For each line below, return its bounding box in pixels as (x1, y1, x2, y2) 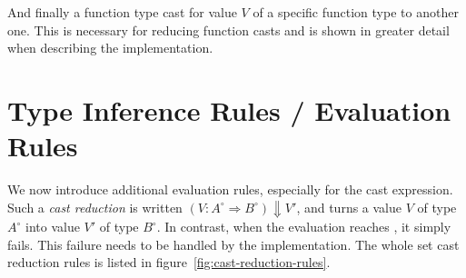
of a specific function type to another (253, 3, 459, 21)
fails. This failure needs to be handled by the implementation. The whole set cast (7, 234, 460, 253)
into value (25, 217, 80, 236)
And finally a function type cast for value (7, 3, 237, 21)
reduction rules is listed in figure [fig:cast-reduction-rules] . (7, 253, 331, 272)
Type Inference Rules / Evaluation (7, 91, 451, 128)
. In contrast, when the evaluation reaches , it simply (156, 217, 451, 236)
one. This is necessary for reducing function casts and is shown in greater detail (7, 20, 450, 39)
